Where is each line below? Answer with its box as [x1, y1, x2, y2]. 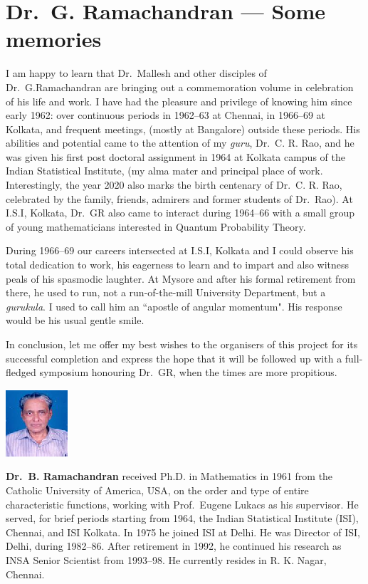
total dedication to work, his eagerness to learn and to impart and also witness [6, 257, 349, 272]
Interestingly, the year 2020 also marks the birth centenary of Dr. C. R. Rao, [6, 177, 342, 192]
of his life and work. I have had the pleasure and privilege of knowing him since [6, 93, 352, 108]
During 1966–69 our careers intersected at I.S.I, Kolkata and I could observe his [6, 243, 354, 258]
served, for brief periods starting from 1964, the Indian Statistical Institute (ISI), [6, 511, 359, 526]
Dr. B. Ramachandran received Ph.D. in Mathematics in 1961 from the [6, 469, 333, 484]
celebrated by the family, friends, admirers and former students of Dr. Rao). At [6, 191, 353, 206]
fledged [6, 365, 36, 380]
